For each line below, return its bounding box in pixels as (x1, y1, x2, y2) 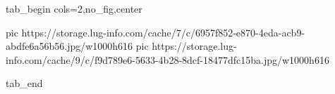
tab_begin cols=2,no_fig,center (6, 1, 142, 15)
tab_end (6, 76, 43, 90)
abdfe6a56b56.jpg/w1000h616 (6, 39, 133, 53)
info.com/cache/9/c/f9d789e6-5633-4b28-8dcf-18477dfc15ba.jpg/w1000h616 (6, 52, 329, 67)
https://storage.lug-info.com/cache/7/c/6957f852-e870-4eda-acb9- (21, 25, 305, 39)
